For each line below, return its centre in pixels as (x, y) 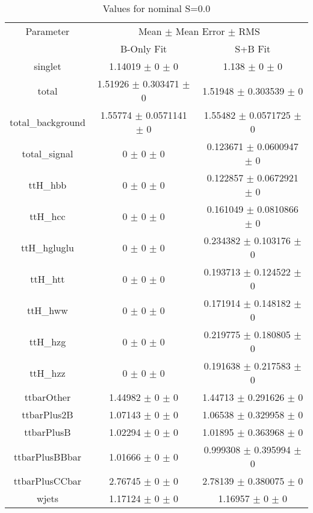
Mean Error (200, 31)
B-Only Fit (144, 49)
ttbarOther (48, 397)
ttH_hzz (48, 373)
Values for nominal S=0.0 (156, 8)
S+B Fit (253, 49)
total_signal (48, 153)
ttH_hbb (48, 184)
